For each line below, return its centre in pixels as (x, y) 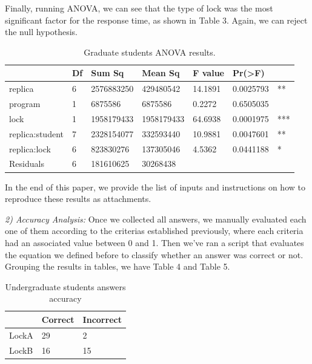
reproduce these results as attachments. (78, 199)
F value (208, 73)
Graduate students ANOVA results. (150, 52)
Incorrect (102, 319)
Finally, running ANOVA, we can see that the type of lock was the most (139, 8)
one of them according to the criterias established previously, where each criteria (154, 231)
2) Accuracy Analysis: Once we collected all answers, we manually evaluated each (156, 219)
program (25, 104)
